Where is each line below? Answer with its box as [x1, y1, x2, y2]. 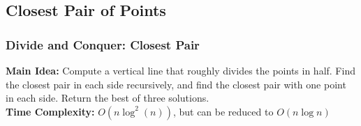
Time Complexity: [6, 104, 95, 118]
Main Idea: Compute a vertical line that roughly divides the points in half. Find [6, 63, 355, 77]
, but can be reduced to [172, 104, 274, 118]
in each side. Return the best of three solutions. [6, 90, 209, 105]
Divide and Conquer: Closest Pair [6, 36, 200, 53]
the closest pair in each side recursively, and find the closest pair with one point [6, 77, 346, 91]
